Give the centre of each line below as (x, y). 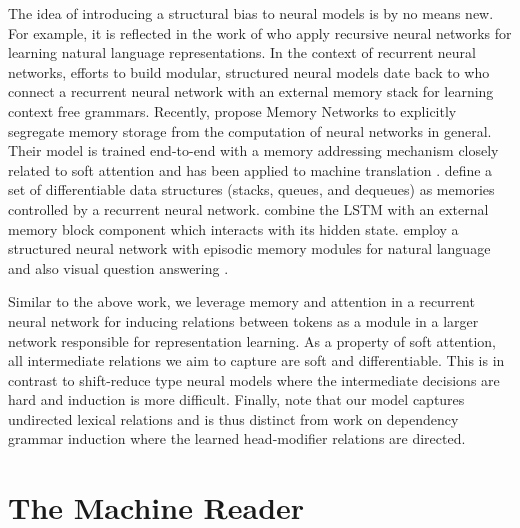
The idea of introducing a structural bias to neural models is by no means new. (251, 13)
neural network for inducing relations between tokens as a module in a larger (243, 320)
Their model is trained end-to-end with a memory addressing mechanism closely (253, 150)
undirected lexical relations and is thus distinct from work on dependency (233, 418)
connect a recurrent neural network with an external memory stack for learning (251, 91)
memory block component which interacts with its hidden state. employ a (233, 228)
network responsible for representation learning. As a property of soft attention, (252, 340)
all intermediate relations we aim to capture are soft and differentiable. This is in (256, 360)
